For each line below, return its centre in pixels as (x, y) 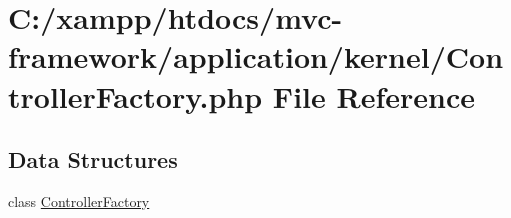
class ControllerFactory (79, 200)
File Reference (373, 95)
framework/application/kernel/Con (256, 56)
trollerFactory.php (135, 95)
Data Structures (93, 159)
